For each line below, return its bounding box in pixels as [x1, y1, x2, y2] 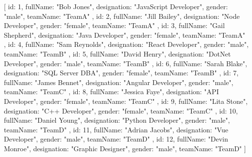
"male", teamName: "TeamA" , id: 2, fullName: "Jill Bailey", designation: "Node [4, 11, 240, 21]
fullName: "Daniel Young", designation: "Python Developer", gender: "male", [4, 115, 230, 125]
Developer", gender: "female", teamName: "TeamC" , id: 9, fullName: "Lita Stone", [4, 96, 248, 106]
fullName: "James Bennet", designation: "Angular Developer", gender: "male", [4, 77, 234, 87]
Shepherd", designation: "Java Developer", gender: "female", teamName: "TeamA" [4, 29, 245, 40]
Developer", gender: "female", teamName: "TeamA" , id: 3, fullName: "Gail [4, 20, 225, 30]
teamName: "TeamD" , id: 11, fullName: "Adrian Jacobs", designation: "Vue [4, 124, 228, 134]
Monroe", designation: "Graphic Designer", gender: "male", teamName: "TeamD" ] [4, 143, 246, 153]
